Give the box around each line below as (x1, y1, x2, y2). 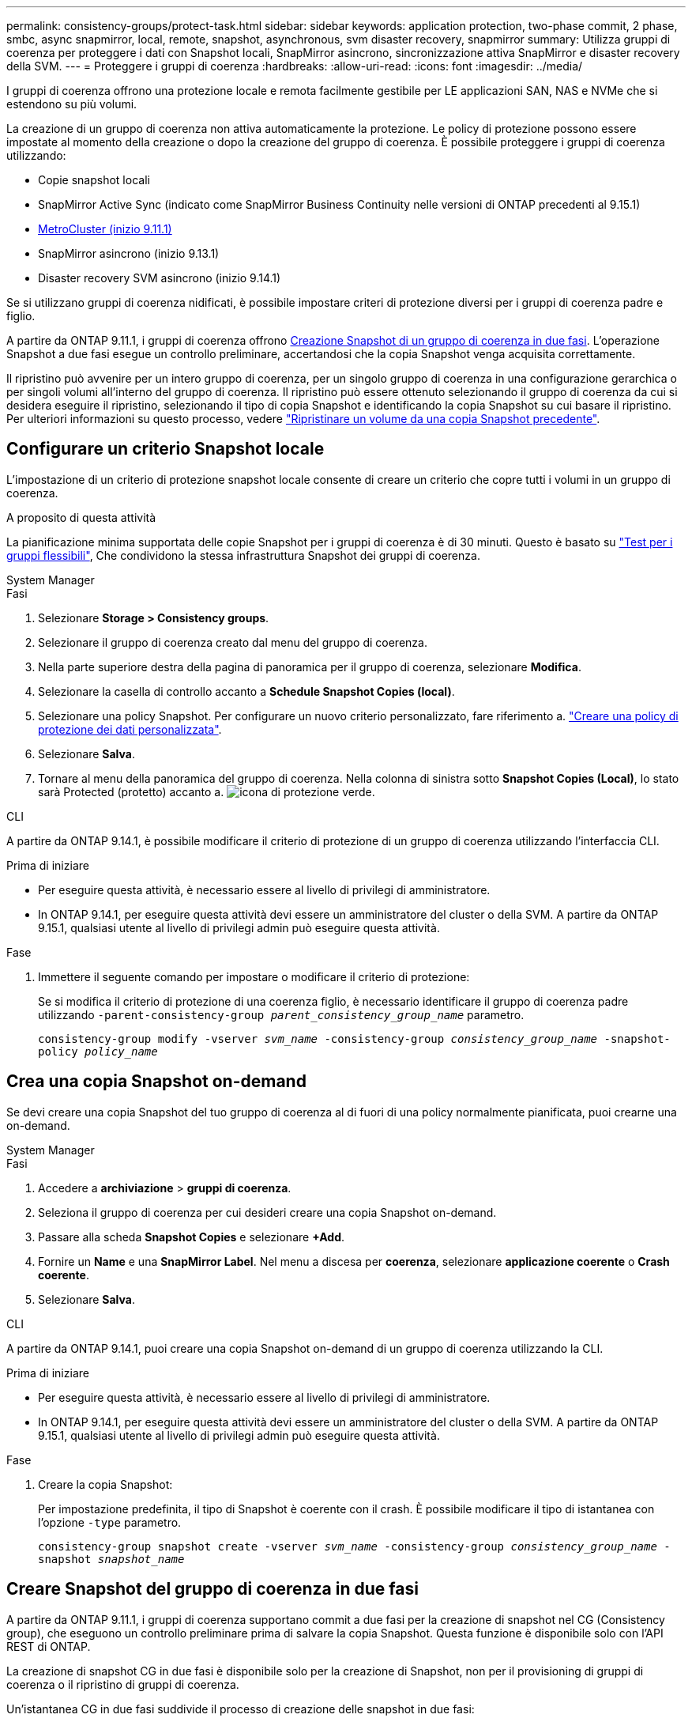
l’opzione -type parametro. (38, 1515, 182, 1529)
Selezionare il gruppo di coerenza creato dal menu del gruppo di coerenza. (38, 635, 427, 649)
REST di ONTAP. (6, 1639, 91, 1653)
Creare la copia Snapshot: (38, 1477, 173, 1491)
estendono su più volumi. (6, 97, 137, 111)
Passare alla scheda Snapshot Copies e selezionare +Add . (38, 1229, 344, 1244)
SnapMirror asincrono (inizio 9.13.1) (38, 247, 220, 260)
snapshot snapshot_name (38, 1552, 185, 1565)
